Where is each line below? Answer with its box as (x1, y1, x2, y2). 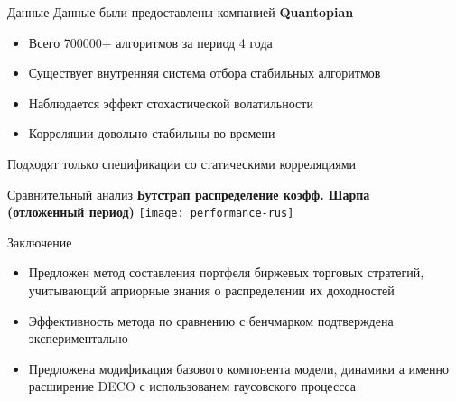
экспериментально (28, 329, 128, 348)
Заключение (7, 232, 72, 251)
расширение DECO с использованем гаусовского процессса (28, 377, 356, 396)
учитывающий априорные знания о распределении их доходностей (28, 281, 395, 299)
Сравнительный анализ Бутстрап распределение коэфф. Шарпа (7, 184, 370, 203)
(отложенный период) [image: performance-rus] (7, 202, 294, 221)
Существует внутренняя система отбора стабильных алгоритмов (28, 63, 381, 82)
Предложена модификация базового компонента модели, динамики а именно (28, 359, 450, 378)
